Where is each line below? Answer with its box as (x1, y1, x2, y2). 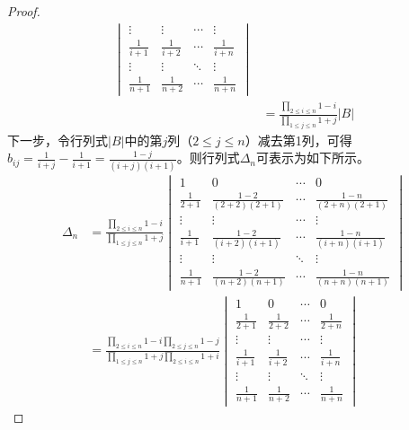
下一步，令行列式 (7, 130, 108, 149)
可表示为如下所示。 (255, 148, 369, 167)
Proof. (7, 2, 40, 20)
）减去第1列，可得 (245, 130, 352, 149)
